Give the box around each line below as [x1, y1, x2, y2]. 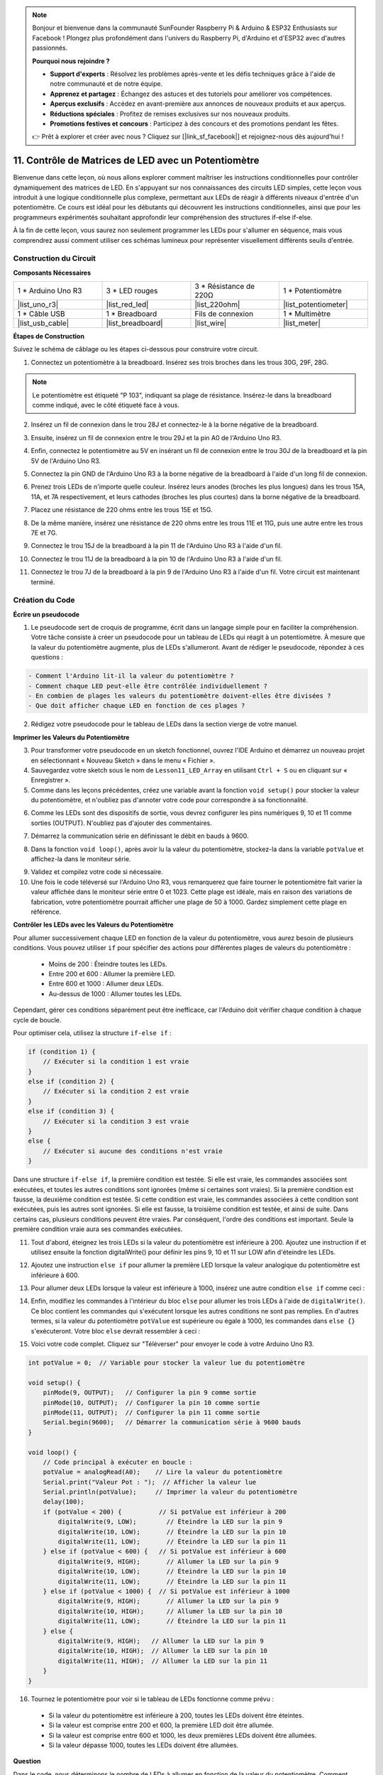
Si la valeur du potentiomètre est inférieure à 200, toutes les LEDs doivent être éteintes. [48, 1711, 304, 1720]
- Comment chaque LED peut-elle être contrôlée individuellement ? [28, 682, 268, 690]
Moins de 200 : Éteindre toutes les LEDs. [48, 959, 167, 968]
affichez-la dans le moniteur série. [30, 855, 131, 863]
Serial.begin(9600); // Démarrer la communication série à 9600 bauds [43, 1419, 301, 1426]
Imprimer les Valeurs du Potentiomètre [13, 733, 130, 741]
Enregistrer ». [30, 776, 71, 785]
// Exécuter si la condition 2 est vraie [43, 1087, 189, 1096]
